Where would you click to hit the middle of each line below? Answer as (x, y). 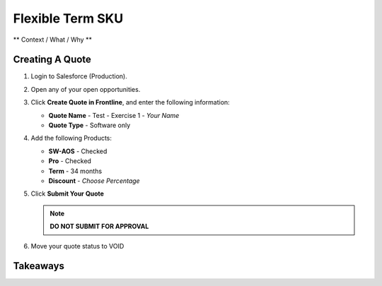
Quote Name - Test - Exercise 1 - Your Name (114, 115)
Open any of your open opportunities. (86, 89)
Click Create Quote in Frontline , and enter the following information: (130, 102)
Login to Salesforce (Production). (79, 76)
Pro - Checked (70, 161)
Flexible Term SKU (68, 18)
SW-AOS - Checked (78, 151)
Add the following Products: (71, 138)
